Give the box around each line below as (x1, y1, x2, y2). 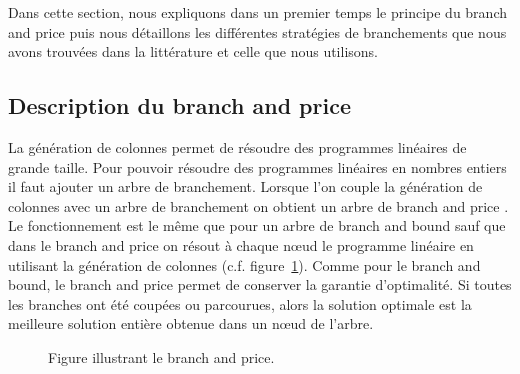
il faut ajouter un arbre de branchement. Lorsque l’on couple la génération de (8, 176, 483, 197)
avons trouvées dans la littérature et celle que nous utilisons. (8, 41, 379, 62)
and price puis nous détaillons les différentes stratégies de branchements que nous (8, 21, 507, 42)
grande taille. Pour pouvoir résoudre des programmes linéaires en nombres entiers (8, 156, 507, 177)
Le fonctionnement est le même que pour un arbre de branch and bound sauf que (8, 215, 506, 236)
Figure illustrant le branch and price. (48, 346, 275, 367)
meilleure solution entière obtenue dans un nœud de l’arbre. (8, 313, 374, 334)
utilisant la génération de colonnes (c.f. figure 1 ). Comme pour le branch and (8, 254, 481, 275)
